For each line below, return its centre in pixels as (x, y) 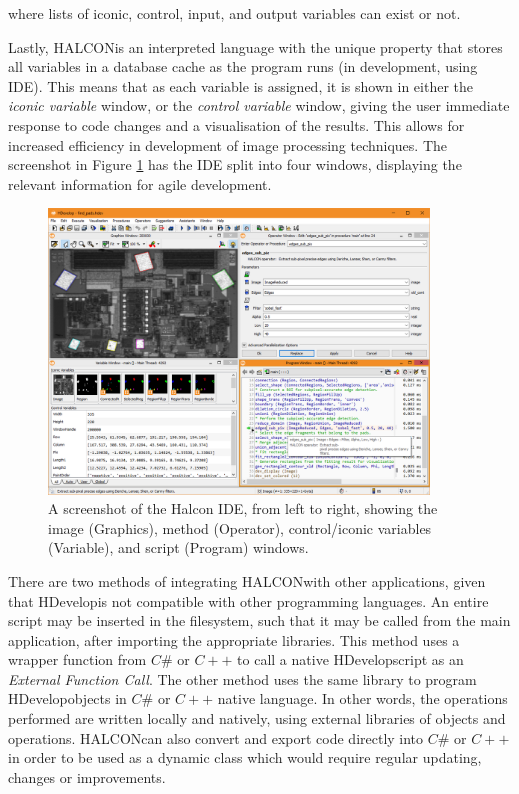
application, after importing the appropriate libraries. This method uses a (234, 639)
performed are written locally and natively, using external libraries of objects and (257, 718)
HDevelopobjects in (67, 698)
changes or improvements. (87, 776)
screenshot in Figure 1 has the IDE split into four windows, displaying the (235, 164)
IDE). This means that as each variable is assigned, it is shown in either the (240, 85)
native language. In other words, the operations (362, 698)
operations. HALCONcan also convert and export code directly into (216, 737)
